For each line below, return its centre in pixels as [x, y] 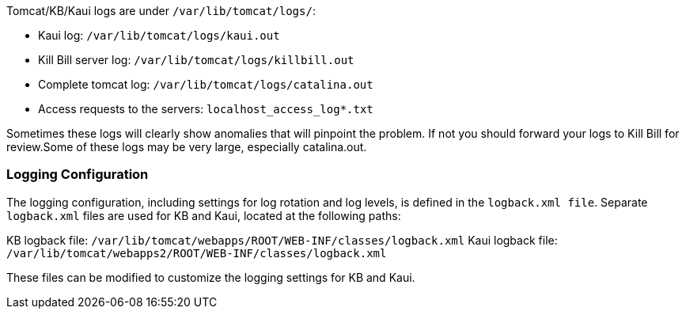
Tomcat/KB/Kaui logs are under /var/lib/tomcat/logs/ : [161, 11]
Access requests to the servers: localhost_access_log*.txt [206, 109]
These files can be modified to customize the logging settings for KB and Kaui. [211, 277]
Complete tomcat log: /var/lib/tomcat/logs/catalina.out [206, 84]
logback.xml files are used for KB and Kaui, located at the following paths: [204, 215]
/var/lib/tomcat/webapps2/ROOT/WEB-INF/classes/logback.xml [197, 253]
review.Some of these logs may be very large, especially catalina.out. [187, 147]
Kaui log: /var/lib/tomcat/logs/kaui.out [159, 35]
